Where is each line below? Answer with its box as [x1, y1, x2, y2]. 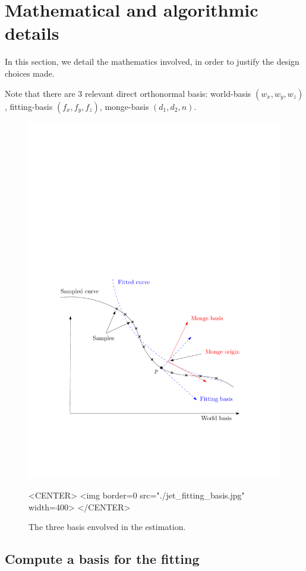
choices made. [5, 67, 55, 79]
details [5, 21, 59, 45]
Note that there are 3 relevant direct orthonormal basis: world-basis [5, 87, 251, 99]
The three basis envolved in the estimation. [29, 520, 186, 533]
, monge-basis [99, 100, 149, 112]
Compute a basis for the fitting [5, 550, 200, 568]
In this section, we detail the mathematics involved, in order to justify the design [5, 55, 299, 68]
